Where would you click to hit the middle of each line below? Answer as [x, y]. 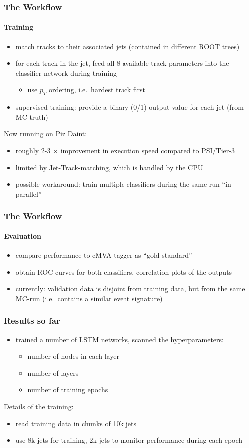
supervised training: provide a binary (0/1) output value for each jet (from [129, 107]
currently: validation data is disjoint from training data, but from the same [130, 289]
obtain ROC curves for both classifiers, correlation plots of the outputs [124, 272]
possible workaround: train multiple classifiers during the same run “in [123, 184]
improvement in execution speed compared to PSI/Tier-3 [147, 150]
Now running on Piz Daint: [46, 133]
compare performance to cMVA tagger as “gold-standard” [104, 255]
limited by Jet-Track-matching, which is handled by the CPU [109, 167]
